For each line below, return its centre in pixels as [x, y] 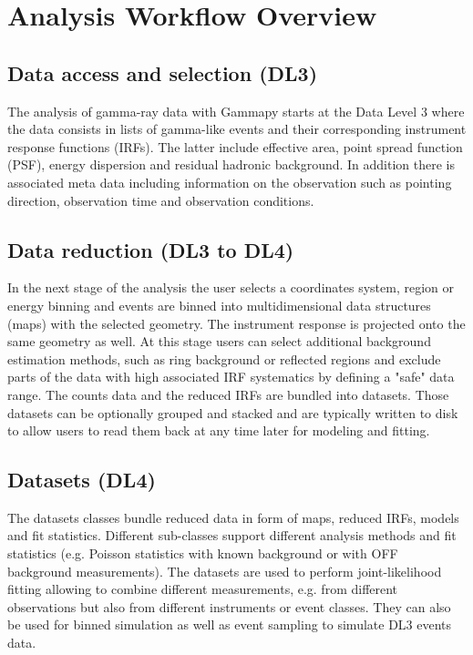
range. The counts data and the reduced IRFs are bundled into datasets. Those [228, 394]
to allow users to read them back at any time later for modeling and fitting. [219, 430]
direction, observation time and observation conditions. [161, 200]
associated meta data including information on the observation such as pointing [230, 182]
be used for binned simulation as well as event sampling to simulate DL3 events [230, 624]
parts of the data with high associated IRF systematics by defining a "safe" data [231, 377]
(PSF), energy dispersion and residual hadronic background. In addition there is [231, 164]
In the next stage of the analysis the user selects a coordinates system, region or [231, 287]
